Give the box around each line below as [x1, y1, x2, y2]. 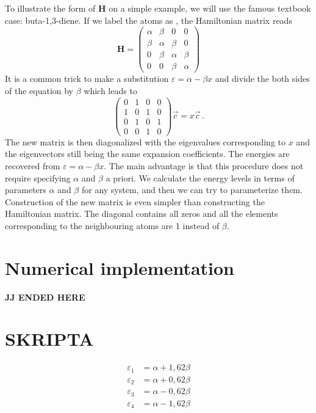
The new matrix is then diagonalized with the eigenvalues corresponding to [5, 135, 286, 148]
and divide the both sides [215, 72, 310, 85]
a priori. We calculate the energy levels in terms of [106, 171, 295, 184]
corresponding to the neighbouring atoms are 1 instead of [5, 219, 220, 232]
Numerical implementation [5, 255, 235, 280]
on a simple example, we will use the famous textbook [109, 2, 311, 14]
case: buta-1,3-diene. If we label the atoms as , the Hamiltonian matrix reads [5, 13, 292, 26]
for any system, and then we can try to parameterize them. [81, 183, 303, 196]
